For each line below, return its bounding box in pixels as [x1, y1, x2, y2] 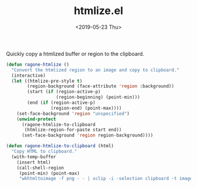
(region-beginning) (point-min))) [56, 94, 141, 100]
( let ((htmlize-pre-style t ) [11, 78, 83, 84]
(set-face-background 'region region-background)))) [21, 132, 154, 138]
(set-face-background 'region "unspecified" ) [16, 110, 130, 117]
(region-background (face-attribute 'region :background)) [27, 83, 175, 89]
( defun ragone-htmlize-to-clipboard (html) [6, 143, 114, 149]
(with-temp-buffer [11, 154, 57, 159]
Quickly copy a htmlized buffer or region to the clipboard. [6, 50, 145, 57]
